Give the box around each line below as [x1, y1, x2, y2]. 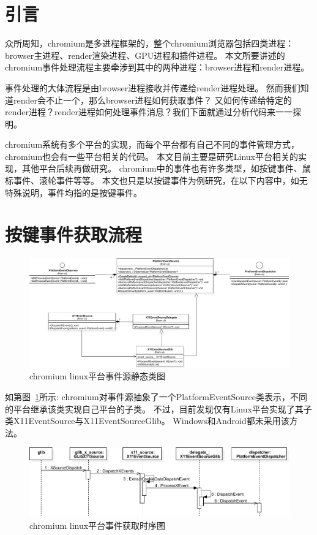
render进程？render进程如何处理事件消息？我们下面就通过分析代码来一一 [5, 105, 293, 118]
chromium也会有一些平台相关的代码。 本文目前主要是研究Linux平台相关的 [5, 150, 298, 162]
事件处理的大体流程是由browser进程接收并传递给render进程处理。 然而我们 [5, 81, 300, 94]
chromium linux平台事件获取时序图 [29, 518, 166, 531]
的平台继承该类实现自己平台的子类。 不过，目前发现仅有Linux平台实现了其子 [5, 402, 312, 415]
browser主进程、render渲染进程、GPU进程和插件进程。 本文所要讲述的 [5, 48, 285, 61]
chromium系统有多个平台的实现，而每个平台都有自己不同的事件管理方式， [5, 138, 300, 151]
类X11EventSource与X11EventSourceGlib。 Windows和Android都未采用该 [5, 414, 289, 427]
